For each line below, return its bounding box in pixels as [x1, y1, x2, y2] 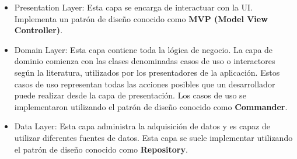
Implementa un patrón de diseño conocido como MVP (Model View [14, 12, 268, 24]
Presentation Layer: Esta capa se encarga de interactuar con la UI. [14, 1, 253, 13]
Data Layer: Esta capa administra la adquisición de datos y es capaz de [14, 120, 270, 132]
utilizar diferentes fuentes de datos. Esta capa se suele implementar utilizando [14, 131, 293, 143]
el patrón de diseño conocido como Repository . [14, 143, 188, 155]
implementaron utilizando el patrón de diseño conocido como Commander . [14, 100, 288, 112]
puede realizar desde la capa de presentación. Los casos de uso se [14, 89, 246, 101]
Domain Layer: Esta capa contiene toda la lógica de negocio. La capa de [14, 43, 273, 55]
